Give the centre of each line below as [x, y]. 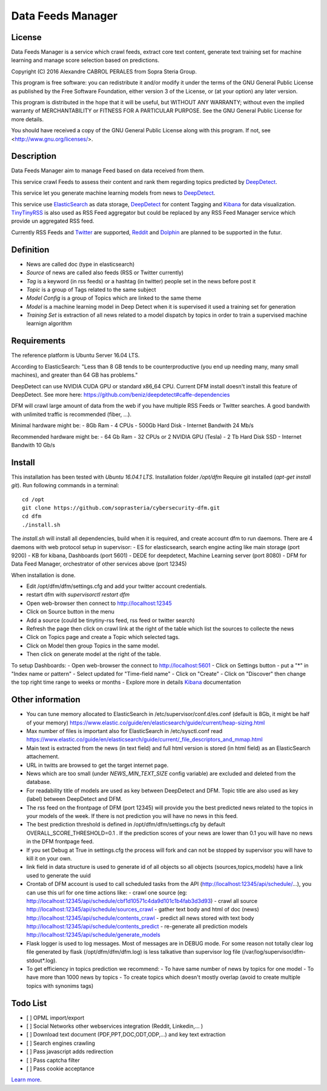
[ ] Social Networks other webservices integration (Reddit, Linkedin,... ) [115, 1026]
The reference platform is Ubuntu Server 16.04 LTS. [75, 356]
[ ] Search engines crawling [61, 1043]
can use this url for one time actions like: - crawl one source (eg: [107, 893]
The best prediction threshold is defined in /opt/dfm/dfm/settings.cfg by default [126, 825]
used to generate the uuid [58, 875]
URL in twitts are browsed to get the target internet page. [97, 765]
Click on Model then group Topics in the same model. [93, 646]
